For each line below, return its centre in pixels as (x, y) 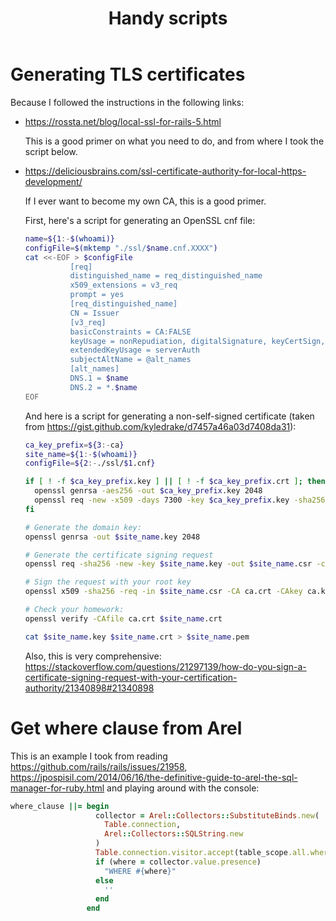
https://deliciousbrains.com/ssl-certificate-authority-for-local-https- (165, 171)
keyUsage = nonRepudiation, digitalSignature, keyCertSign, (197, 341)
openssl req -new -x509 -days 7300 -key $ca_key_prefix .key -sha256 (180, 500)
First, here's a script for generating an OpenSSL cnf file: (140, 220)
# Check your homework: (74, 610)
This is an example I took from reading (89, 756)
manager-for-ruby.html (57, 788)
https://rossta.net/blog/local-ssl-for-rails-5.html (123, 121)
